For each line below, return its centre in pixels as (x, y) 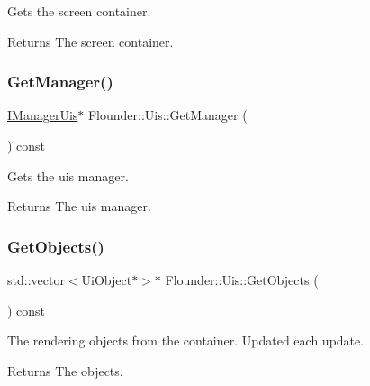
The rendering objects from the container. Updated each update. (186, 340)
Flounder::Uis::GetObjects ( (242, 280)
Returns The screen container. (90, 41)
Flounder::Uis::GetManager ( (167, 115)
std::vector (36, 280)
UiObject (107, 280)
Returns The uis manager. (79, 206)
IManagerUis (43, 115)
